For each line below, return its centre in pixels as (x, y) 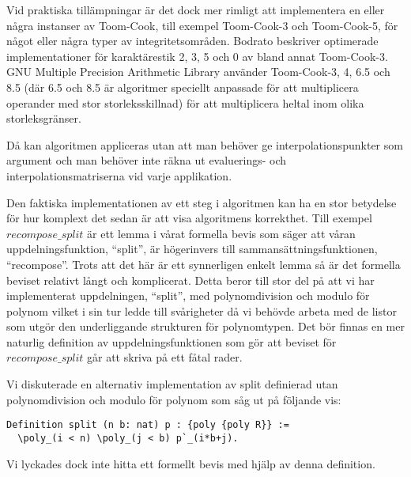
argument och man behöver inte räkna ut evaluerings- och (147, 160)
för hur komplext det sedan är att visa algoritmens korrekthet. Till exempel (189, 218)
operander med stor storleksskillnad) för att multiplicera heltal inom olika (185, 102)
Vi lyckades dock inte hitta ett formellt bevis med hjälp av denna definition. (191, 463)
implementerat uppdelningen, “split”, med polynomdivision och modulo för (188, 295)
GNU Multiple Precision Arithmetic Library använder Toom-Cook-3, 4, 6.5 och (198, 72)
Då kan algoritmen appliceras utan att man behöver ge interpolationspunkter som (205, 144)
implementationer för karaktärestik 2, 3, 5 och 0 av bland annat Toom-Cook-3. (197, 56)
